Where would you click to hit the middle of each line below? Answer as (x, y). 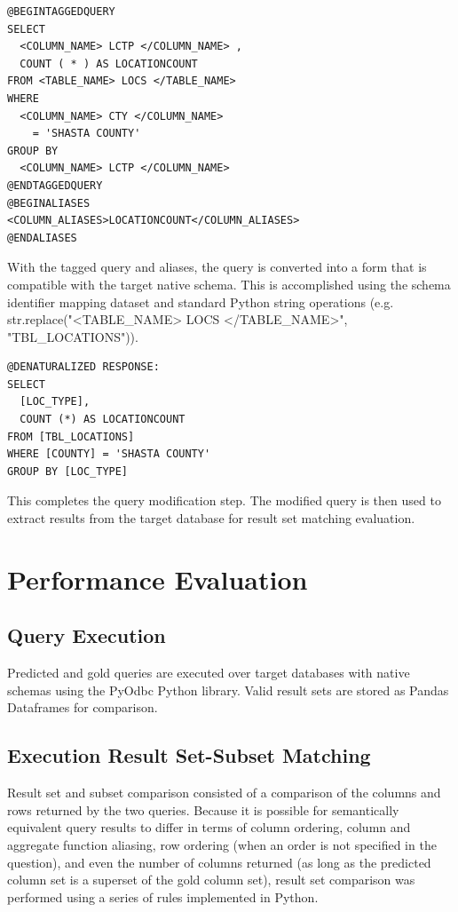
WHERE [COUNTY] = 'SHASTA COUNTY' (109, 454)
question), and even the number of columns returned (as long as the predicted (219, 862)
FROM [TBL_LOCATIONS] (71, 436)
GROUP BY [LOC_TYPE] (68, 471)
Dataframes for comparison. (83, 707)
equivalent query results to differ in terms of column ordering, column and (209, 827)
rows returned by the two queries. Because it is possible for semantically (203, 809)
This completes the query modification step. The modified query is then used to (224, 500)
